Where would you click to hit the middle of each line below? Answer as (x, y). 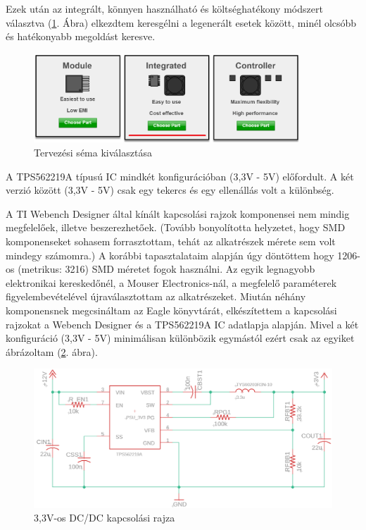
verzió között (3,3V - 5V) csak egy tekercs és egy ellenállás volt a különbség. (170, 190)
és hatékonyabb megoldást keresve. (81, 36)
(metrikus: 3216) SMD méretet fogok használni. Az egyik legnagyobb (166, 269)
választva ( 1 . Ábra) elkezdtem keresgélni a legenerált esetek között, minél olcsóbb (181, 22)
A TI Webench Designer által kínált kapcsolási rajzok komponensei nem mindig (178, 213)
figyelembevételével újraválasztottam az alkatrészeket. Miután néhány (156, 296)
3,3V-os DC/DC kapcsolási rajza (105, 518)
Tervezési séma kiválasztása (93, 152)
